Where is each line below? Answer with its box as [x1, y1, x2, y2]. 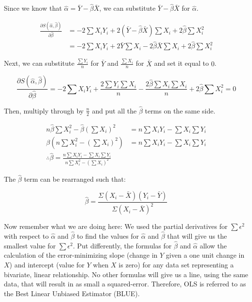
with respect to [4, 231, 49, 241]
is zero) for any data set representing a [118, 260, 234, 270]
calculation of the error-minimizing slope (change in [4, 250, 158, 260]
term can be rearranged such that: [24, 174, 126, 184]
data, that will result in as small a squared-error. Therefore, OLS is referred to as [4, 279, 246, 289]
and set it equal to [154, 58, 209, 68]
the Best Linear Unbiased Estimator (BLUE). [4, 288, 140, 298]
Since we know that [4, 3, 62, 13]
